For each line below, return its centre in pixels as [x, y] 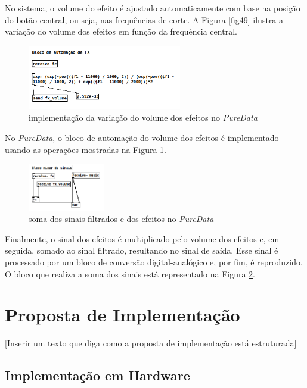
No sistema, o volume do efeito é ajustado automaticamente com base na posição [153, 8]
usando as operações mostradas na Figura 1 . [86, 149]
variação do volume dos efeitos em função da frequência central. [121, 31]
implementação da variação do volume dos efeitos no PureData [143, 118]
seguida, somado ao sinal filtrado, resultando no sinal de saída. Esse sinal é [142, 250]
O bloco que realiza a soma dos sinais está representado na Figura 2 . [130, 273]
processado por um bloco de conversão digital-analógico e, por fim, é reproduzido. [154, 262]
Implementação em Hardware [97, 375]
